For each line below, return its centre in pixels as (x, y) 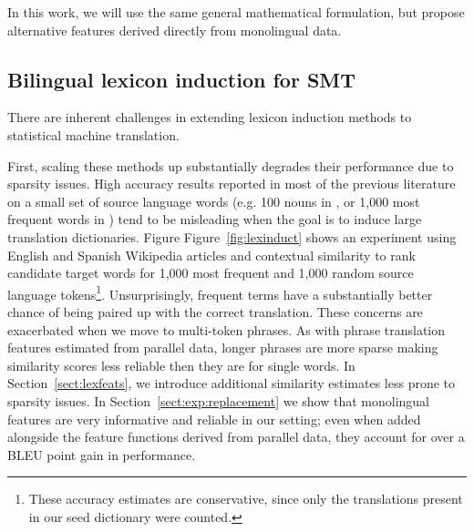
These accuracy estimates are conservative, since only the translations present (246, 499)
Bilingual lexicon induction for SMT (182, 79)
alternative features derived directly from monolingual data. (175, 30)
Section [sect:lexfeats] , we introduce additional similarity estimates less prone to (232, 383)
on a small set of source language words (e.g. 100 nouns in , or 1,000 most (214, 201)
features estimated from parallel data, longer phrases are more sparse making (223, 348)
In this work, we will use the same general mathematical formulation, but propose (236, 12)
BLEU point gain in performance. (102, 454)
